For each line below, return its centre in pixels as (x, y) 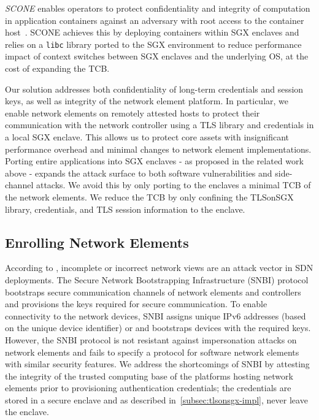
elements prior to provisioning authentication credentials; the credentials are (148, 388)
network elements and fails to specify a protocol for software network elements (152, 352)
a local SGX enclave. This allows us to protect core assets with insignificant (147, 137)
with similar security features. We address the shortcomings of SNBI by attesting (157, 364)
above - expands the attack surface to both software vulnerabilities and (139, 173)
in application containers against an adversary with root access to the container (155, 20)
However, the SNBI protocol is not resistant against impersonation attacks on (151, 339)
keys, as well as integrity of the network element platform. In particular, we (147, 101)
